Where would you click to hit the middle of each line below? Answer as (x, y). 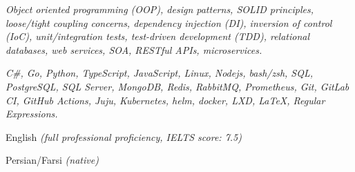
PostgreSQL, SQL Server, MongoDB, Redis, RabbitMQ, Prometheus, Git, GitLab (177, 86)
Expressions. (32, 114)
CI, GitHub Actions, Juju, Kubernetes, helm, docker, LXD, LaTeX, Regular (165, 100)
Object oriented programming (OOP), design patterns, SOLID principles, (160, 9)
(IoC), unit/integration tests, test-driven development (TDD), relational (158, 36)
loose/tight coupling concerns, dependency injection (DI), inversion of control (169, 22)
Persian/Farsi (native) (52, 160)
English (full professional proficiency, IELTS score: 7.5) (124, 136)
